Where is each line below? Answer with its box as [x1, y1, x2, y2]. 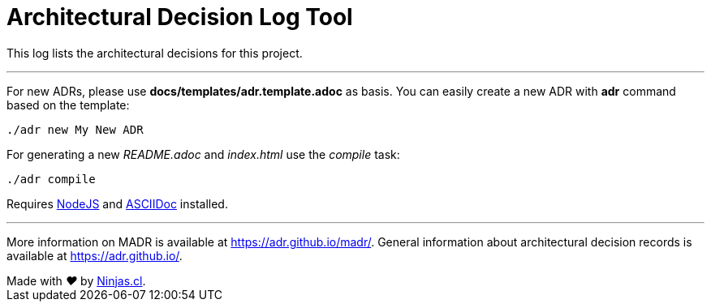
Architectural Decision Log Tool [6, 3, 353, 31]
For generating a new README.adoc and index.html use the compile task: [6, 147, 400, 161]
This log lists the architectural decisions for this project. [6, 45, 303, 60]
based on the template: [6, 97, 130, 112]
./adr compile [6, 172, 96, 186]
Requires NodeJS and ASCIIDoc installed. [6, 196, 228, 211]
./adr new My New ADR [6, 122, 144, 136]
